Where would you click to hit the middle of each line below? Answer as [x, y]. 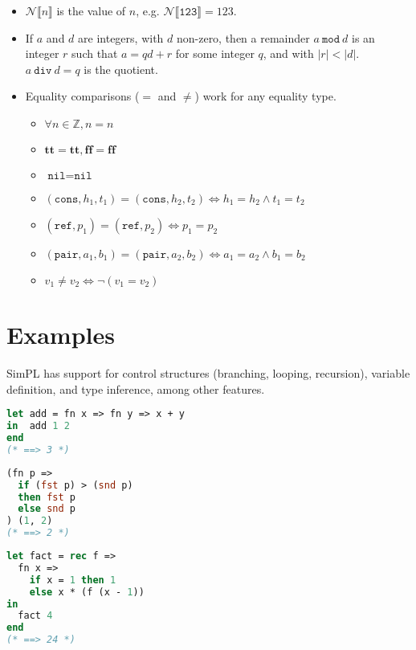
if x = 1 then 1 [73, 580]
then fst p [47, 497]
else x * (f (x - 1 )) [87, 592]
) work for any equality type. [265, 96]
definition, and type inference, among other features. [136, 388]
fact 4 [35, 616]
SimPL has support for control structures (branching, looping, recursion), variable [208, 373]
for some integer [215, 53]
